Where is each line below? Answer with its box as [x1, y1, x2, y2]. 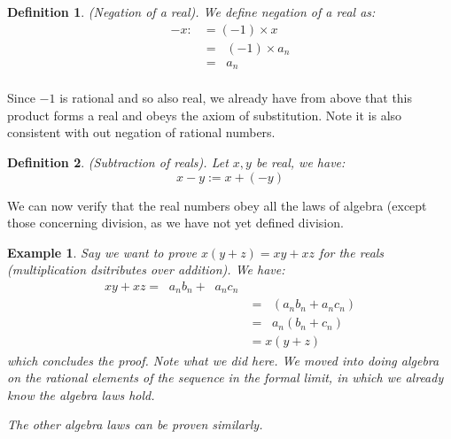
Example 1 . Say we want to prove [7, 243, 197, 261]
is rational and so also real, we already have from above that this [59, 89, 413, 107]
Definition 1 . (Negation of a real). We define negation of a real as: [7, 3, 376, 20]
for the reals [319, 243, 385, 261]
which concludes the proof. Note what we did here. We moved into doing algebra [7, 350, 439, 369]
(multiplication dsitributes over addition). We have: [7, 260, 285, 279]
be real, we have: [255, 152, 346, 171]
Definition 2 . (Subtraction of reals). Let [7, 152, 229, 171]
